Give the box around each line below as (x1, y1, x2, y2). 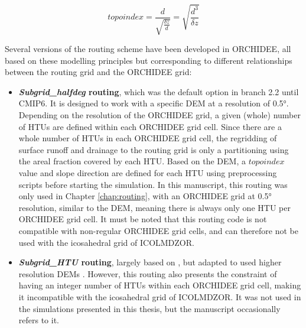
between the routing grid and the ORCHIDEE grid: (5, 66, 192, 78)
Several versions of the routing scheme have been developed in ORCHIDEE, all (5, 43, 291, 55)
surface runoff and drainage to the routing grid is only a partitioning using (18, 143, 289, 155)
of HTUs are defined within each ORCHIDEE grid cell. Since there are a (18, 120, 282, 132)
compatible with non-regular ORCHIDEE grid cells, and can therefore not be (18, 225, 298, 237)
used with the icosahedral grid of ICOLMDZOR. (18, 236, 194, 248)
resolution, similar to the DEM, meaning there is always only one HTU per (18, 201, 291, 213)
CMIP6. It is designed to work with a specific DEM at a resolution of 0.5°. (18, 97, 289, 109)
